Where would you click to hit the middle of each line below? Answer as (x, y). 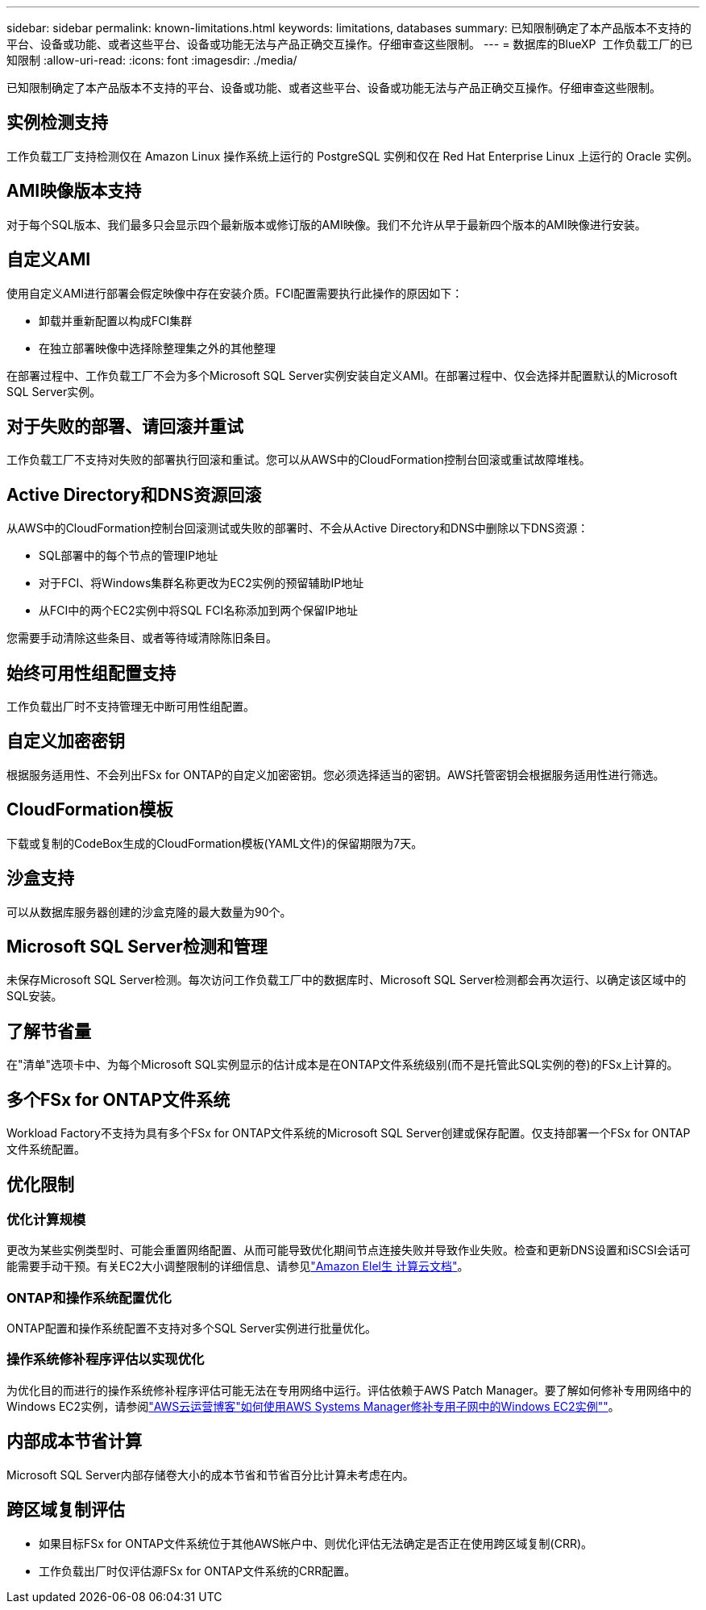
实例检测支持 (57, 123)
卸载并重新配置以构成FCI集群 (116, 320)
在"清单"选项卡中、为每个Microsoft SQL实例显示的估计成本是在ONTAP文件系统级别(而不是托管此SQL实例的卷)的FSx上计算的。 (343, 1065)
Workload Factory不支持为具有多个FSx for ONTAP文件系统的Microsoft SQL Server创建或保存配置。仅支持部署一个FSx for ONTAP (349, 1133)
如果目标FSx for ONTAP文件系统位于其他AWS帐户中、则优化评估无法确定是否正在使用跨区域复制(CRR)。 (316, 1543)
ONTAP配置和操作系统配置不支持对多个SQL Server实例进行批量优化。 (191, 1328)
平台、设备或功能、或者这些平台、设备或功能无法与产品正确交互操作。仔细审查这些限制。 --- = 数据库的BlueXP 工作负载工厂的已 (350, 44)
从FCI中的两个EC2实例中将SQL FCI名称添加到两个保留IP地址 (198, 611)
